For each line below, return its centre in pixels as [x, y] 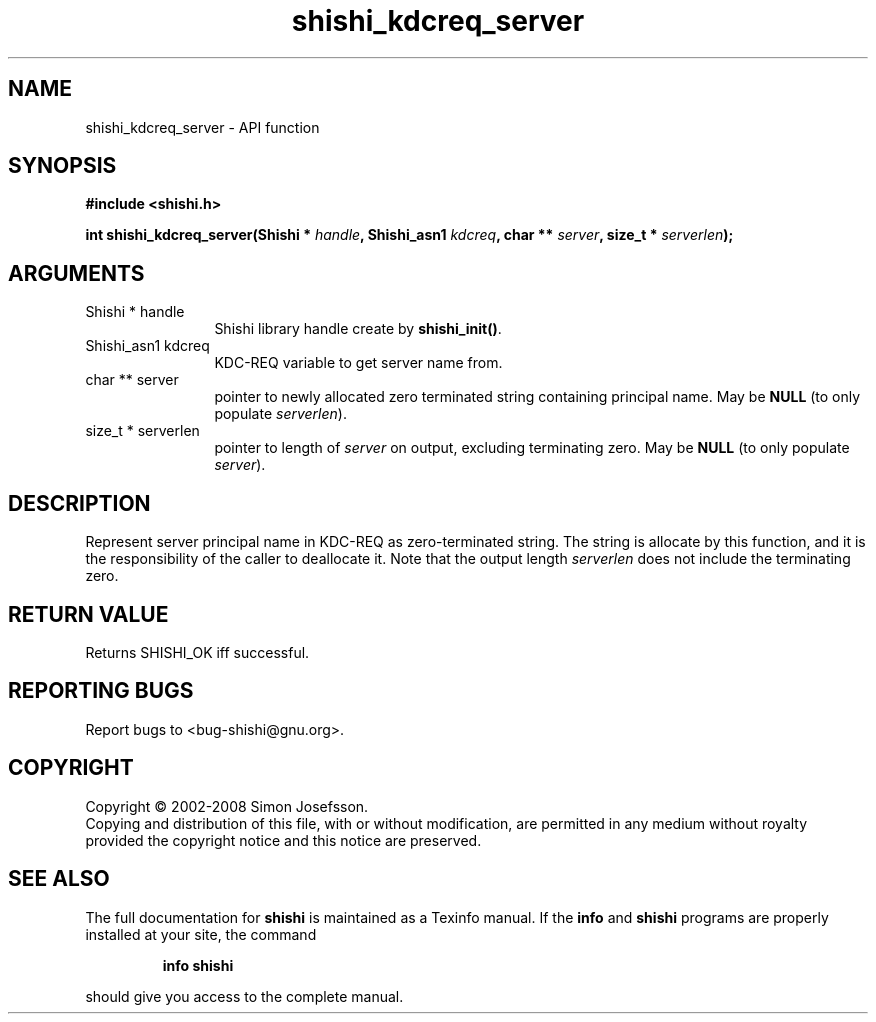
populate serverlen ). [280, 414]
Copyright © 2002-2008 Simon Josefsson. [227, 806]
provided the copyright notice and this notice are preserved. [283, 840]
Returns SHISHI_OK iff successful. [197, 652]
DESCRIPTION [79, 503]
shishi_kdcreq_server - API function [202, 127]
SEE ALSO [59, 879]
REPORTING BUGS [101, 691]
